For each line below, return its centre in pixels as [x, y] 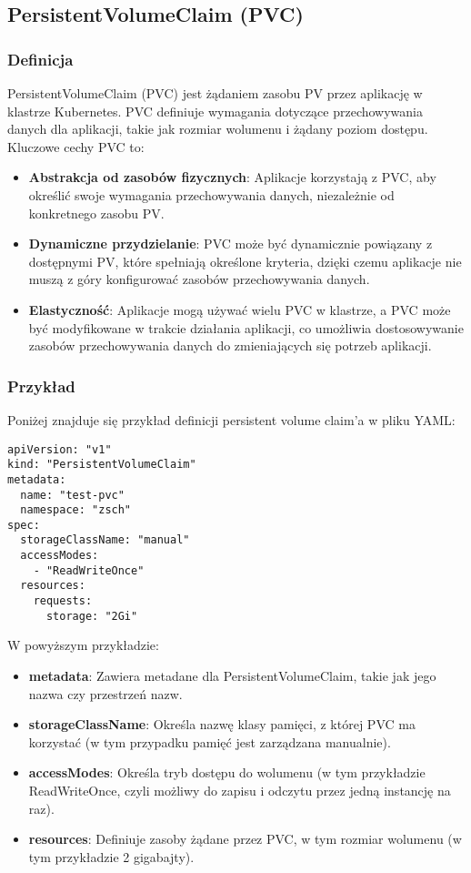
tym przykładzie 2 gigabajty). [111, 856]
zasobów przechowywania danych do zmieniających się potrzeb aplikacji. [230, 345]
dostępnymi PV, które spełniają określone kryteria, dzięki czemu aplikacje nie [245, 261]
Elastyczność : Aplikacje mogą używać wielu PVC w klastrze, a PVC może [240, 309]
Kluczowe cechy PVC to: [76, 146]
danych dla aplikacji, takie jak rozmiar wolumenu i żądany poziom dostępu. [218, 129]
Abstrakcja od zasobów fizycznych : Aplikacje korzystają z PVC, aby [232, 177]
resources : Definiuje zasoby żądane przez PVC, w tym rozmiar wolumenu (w [245, 839]
